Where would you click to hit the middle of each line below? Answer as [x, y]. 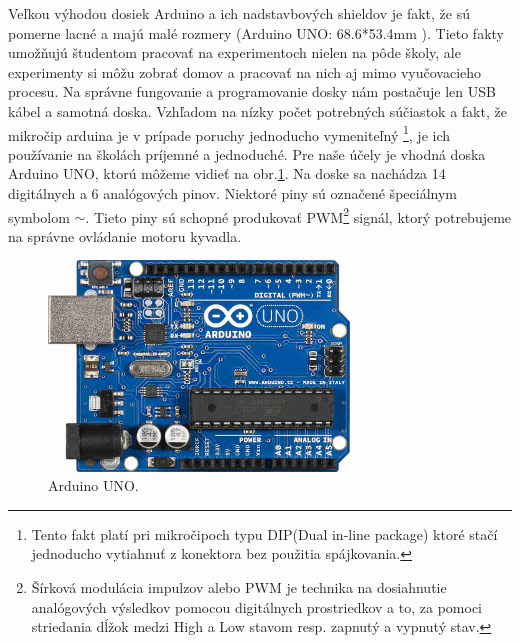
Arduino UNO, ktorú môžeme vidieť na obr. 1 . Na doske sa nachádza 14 [227, 173]
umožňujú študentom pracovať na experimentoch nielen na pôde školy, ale [234, 52]
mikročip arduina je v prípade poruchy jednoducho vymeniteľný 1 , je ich [229, 133]
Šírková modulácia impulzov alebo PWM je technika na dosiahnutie [239, 586]
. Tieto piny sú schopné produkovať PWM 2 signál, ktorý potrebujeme [298, 215]
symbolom [39, 216]
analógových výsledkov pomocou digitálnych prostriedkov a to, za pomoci [256, 606]
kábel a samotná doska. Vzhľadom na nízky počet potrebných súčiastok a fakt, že [257, 110]
